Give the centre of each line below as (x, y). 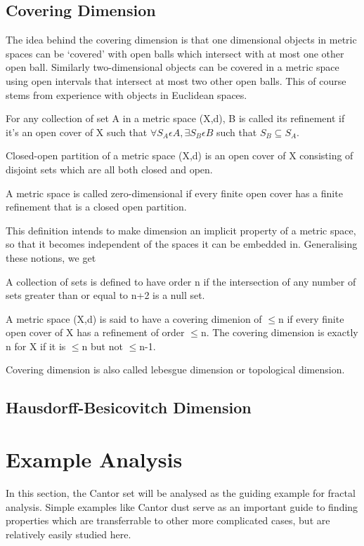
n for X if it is (36, 346)
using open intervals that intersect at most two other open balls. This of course (176, 80)
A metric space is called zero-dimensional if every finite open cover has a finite (174, 193)
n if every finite (311, 318)
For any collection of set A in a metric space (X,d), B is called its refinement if (175, 118)
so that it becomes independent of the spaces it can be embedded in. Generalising (182, 244)
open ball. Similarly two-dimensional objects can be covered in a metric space (173, 67)
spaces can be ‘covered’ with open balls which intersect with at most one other (175, 53)
